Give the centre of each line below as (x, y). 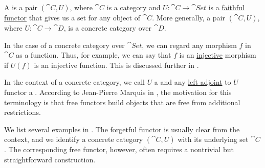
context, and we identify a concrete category (74, 139)
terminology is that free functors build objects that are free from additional (122, 102)
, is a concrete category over (107, 28)
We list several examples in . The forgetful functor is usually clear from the (122, 129)
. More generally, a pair (189, 17)
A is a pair (21, 7)
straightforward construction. (50, 159)
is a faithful (226, 7)
